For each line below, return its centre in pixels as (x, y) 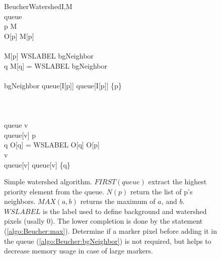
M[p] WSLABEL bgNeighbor (49, 55)
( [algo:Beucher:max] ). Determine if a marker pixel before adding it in (111, 231)
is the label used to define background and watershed (125, 211)
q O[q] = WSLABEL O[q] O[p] (52, 145)
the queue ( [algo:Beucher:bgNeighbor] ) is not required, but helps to (108, 241)
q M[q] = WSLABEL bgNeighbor (56, 65)
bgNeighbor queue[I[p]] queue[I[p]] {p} (63, 85)
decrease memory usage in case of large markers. (79, 251)
